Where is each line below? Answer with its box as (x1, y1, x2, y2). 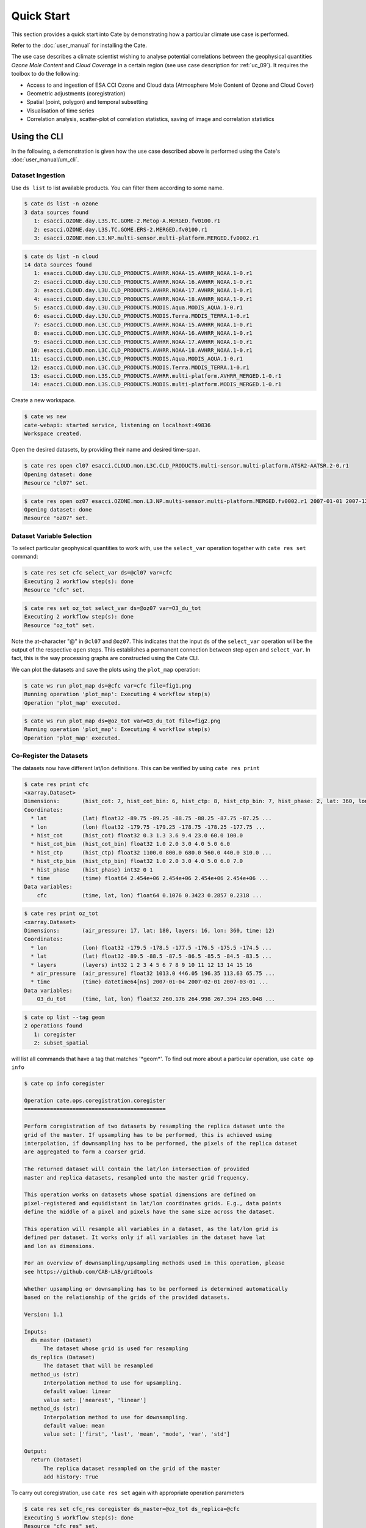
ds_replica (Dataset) (30, 1354, 96, 1361)
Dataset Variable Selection (11, 532, 92, 540)
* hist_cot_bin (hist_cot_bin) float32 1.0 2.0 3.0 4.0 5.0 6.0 (30, 840, 231, 848)
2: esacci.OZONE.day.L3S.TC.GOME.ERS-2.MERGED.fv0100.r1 (34, 226, 208, 233)
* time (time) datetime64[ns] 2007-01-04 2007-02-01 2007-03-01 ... (30, 979, 269, 985)
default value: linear (43, 1388, 112, 1395)
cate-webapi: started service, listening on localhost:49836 (24, 422, 211, 428)
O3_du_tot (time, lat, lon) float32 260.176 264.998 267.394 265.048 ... (37, 996, 276, 1002)
